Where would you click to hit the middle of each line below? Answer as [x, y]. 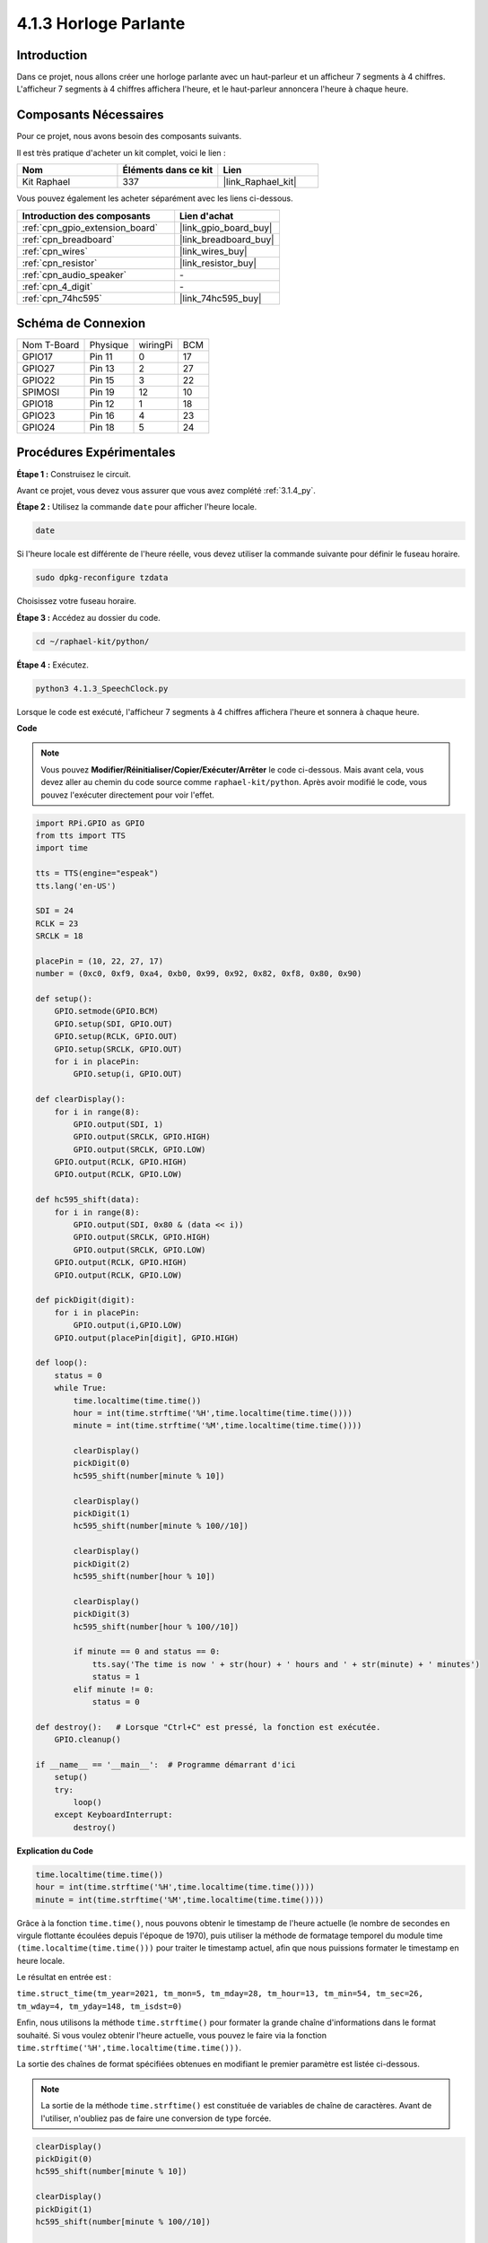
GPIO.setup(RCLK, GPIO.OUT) [116, 1037]
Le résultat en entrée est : [64, 1977]
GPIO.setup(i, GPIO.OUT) [128, 1074]
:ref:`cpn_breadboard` [69, 240]
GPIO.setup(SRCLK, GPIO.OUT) [118, 1049]
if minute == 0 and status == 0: [147, 1652]
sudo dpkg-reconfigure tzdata [102, 578]
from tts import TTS [80, 835]
